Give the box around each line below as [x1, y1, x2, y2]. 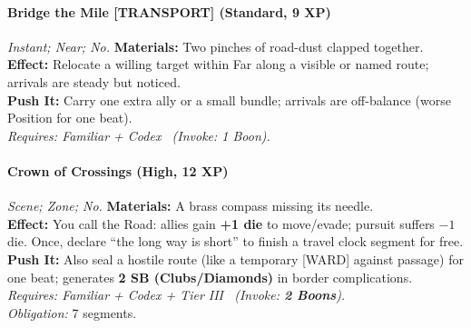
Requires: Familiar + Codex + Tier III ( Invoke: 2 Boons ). [7, 285, 346, 304]
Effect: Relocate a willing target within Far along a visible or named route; [7, 55, 429, 74]
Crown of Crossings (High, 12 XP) [7, 161, 229, 180]
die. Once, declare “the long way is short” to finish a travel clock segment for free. [7, 232, 464, 251]
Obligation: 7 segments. [7, 303, 137, 322]
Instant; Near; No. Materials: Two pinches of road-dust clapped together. [7, 36, 424, 55]
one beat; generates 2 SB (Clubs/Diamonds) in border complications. [7, 267, 413, 286]
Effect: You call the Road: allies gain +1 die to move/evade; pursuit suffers [7, 214, 435, 233]
